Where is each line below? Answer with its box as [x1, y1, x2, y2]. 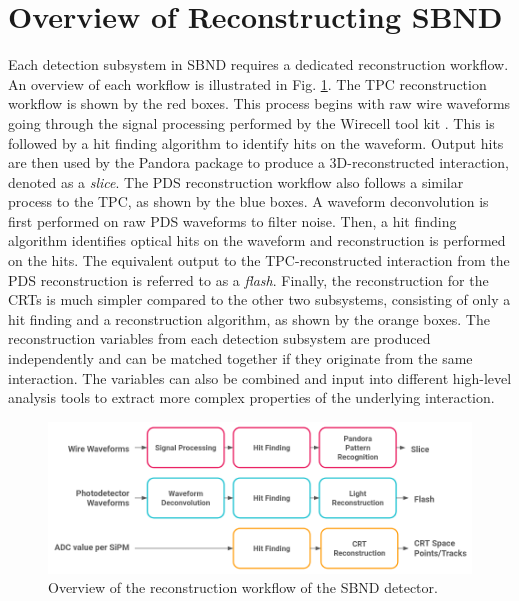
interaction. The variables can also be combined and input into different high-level [8, 367, 512, 388]
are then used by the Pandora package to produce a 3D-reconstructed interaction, [8, 152, 509, 173]
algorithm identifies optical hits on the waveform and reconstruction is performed [8, 230, 506, 251]
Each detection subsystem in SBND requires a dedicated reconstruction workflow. [8, 54, 509, 75]
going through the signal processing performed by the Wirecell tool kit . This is [8, 112, 495, 133]
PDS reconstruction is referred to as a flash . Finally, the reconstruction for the [8, 269, 489, 290]
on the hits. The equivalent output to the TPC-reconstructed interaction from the [8, 250, 510, 271]
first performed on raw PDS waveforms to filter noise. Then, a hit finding [8, 210, 457, 231]
